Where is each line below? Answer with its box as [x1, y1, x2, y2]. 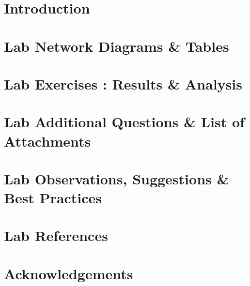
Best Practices [4, 188, 102, 208]
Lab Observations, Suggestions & [4, 168, 229, 188]
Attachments [4, 131, 91, 151]
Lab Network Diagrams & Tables [4, 36, 229, 56]
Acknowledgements [4, 263, 133, 283]
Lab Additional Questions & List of [4, 112, 245, 132]
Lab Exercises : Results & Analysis [4, 74, 242, 93]
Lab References [4, 226, 108, 245]
